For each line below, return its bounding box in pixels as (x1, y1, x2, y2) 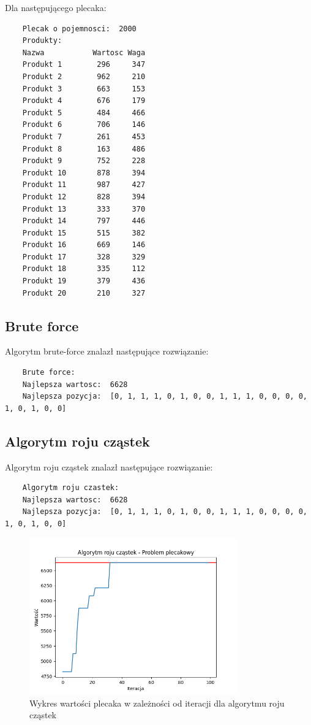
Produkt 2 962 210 (22, 72, 146, 81)
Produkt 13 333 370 (22, 204, 146, 213)
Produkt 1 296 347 (22, 60, 146, 69)
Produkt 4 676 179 (22, 96, 146, 105)
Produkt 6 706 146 (22, 120, 146, 129)
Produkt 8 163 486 (22, 144, 146, 153)
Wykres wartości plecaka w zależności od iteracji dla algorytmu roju (29, 696, 285, 709)
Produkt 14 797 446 (22, 217, 146, 226)
